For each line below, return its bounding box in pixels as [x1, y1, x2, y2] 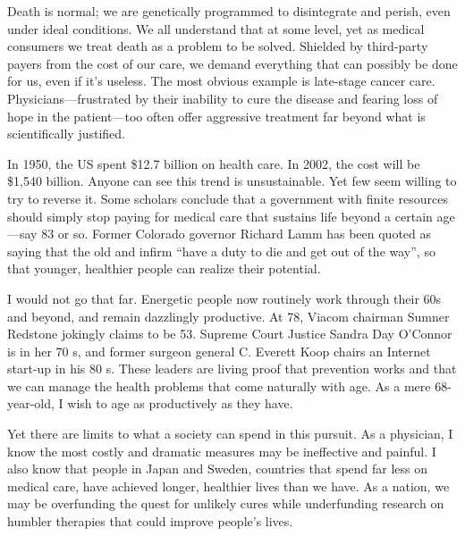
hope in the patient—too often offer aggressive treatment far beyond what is [7, 106, 426, 125]
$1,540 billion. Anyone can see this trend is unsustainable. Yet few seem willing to [7, 172, 457, 190]
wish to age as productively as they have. [67, 394, 293, 413]
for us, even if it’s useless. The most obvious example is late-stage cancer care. [7, 71, 435, 90]
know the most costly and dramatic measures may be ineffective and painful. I [7, 441, 436, 460]
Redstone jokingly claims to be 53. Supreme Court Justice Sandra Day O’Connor [7, 324, 452, 343]
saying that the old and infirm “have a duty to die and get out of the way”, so [7, 241, 435, 260]
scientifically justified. [7, 124, 126, 143]
